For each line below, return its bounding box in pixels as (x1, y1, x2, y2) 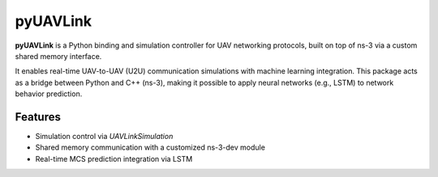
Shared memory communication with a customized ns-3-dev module (35, 142, 265, 153)
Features (15, 110, 61, 124)
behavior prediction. (15, 89, 83, 99)
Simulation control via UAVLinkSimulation (35, 132, 174, 141)
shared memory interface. (15, 51, 102, 61)
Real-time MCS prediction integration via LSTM (35, 154, 193, 163)
